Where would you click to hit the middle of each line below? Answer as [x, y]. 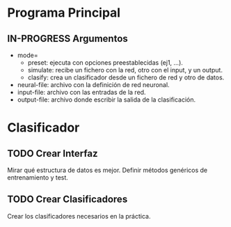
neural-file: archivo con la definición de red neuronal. [93, 85]
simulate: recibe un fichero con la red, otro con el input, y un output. [125, 70]
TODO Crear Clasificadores [67, 199]
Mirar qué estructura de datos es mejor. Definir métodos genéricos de [107, 170]
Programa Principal [64, 13]
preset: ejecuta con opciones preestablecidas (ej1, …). [105, 63]
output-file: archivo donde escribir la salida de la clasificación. [106, 100]
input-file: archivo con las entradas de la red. [81, 92]
